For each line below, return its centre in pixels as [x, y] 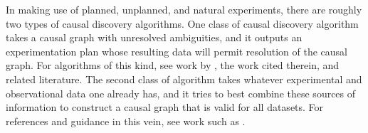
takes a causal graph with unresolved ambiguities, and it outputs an [154, 37]
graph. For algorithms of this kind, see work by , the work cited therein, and [173, 65]
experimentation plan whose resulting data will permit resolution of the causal [177, 51]
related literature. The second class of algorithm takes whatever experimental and [184, 79]
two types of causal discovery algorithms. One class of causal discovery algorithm [182, 23]
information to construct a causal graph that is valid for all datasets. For [165, 107]
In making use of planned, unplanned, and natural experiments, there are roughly [184, 9]
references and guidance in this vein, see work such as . [126, 121]
